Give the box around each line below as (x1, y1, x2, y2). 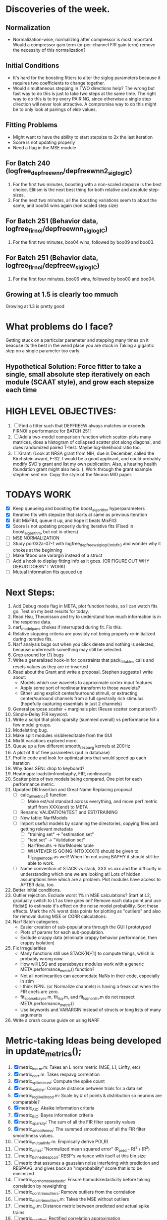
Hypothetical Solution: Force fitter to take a (5, 362, 142, 371)
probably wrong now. (20, 955, 64, 961)
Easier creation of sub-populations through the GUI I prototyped (20, 924, 151, 930)
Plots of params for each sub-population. (20, 929, 105, 935)
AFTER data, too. (20, 882, 55, 888)
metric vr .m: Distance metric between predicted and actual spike (19, 1203, 150, 1210)
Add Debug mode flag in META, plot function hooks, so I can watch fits (12, 603, 158, 609)
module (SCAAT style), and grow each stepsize (5, 378, 154, 386)
